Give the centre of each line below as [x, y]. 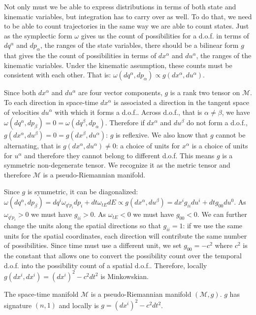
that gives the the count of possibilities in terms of [80, 55]
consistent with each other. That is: [58, 75]
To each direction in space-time [51, 102]
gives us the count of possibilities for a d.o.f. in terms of [165, 35]
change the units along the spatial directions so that [82, 226]
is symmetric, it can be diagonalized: [83, 191]
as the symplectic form [38, 35]
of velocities [22, 112]
